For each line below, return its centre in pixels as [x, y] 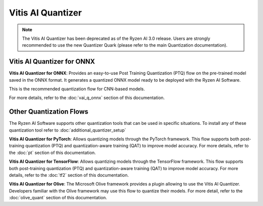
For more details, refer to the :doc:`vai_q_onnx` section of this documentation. [87, 98]
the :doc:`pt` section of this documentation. [52, 153]
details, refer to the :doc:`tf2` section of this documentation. [69, 175]
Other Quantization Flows [49, 112]
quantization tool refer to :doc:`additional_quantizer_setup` [67, 130]
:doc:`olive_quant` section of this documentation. [58, 198]
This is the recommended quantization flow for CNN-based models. [77, 89]
